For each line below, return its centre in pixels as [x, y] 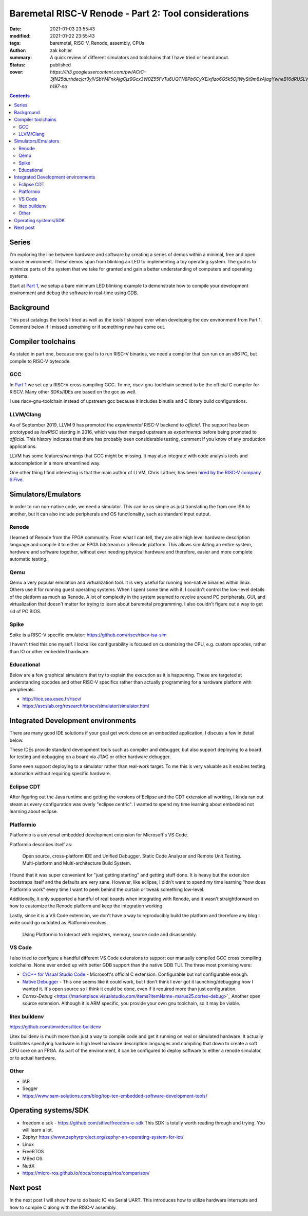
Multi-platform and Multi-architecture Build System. [77, 863]
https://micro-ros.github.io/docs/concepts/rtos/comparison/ [86, 1173]
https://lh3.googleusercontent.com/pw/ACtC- [98, 71]
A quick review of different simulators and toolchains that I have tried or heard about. [140, 58]
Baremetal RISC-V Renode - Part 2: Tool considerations [129, 13]
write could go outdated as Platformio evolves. [59, 923]
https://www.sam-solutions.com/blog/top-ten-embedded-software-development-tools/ [115, 1096]
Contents [20, 96]
